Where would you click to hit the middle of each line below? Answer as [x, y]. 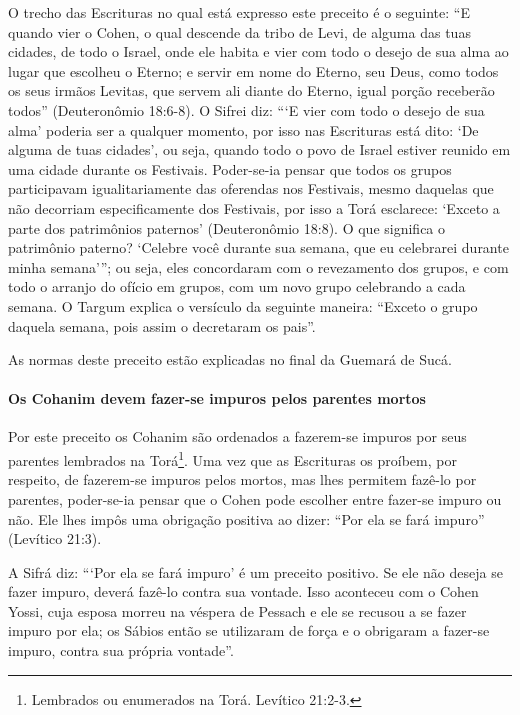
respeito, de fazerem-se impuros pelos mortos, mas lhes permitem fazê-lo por [242, 479]
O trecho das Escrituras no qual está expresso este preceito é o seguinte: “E [239, 12]
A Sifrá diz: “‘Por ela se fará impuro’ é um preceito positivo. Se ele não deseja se [255, 571]
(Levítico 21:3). [55, 538]
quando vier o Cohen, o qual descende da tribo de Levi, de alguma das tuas [239, 31]
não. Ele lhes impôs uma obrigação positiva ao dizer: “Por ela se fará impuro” [246, 518]
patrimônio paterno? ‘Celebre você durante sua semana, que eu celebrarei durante [258, 247]
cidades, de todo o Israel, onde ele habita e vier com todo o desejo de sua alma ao [258, 51]
